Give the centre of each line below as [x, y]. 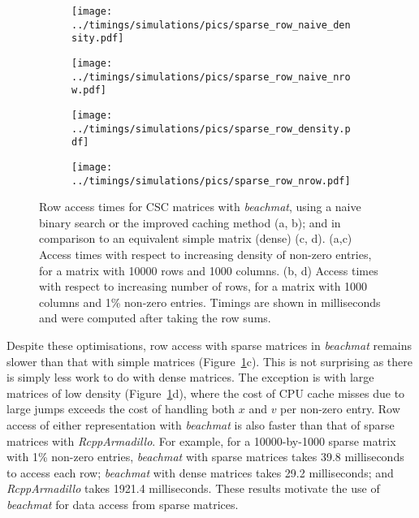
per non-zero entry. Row [340, 409]
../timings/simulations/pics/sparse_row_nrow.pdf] [211, 181]
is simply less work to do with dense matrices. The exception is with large [190, 377]
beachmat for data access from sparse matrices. [123, 504]
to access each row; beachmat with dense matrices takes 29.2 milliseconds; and [200, 472]
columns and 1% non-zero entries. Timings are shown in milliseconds [210, 302]
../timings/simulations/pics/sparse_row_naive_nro [211, 77]
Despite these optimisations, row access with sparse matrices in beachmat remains [209, 345]
